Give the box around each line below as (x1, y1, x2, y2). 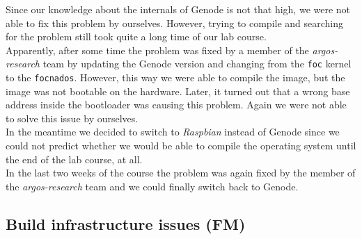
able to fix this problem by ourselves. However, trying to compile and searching (6, 15, 344, 30)
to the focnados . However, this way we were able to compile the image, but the (6, 70, 345, 85)
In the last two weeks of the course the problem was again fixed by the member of (6, 165, 356, 180)
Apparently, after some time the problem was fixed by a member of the (6, 42, 309, 57)
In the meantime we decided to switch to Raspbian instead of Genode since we (6, 124, 340, 139)
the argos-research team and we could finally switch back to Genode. (6, 179, 299, 193)
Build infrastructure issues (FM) (6, 213, 246, 234)
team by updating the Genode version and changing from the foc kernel (42, 56, 352, 71)
